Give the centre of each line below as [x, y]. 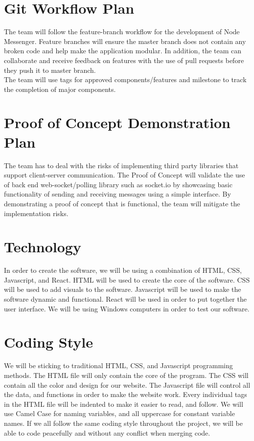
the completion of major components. [60, 89]
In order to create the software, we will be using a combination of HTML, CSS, [123, 270]
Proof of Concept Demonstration [117, 122]
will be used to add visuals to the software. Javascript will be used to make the [123, 289]
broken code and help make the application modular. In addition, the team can [123, 51]
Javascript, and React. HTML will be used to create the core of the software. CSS [127, 279]
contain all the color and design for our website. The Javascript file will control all [127, 385]
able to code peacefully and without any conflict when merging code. [107, 432]
